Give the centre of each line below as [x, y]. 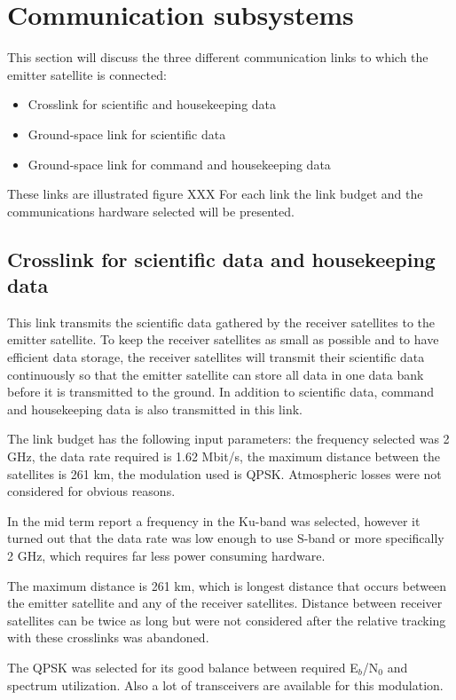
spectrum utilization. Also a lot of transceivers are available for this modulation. [225, 684]
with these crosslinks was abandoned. [108, 637]
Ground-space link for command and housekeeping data [179, 164]
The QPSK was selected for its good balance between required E [183, 667]
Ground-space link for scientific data [127, 134]
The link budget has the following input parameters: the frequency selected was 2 [228, 439]
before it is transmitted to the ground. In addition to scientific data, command [221, 392]
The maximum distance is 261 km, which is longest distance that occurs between [227, 585]
